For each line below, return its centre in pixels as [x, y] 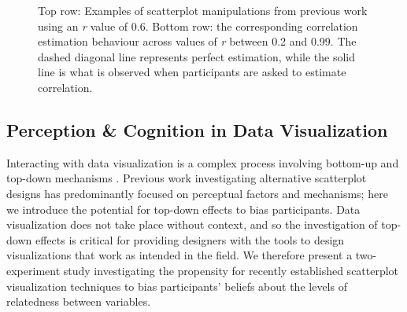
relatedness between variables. [79, 301]
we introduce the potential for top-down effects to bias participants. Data [183, 209]
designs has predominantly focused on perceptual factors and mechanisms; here [197, 193]
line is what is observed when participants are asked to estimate [192, 72]
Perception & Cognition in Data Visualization [197, 129]
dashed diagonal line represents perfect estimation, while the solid [197, 56]
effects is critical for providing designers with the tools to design [190, 239]
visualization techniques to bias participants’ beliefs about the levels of [177, 286]
